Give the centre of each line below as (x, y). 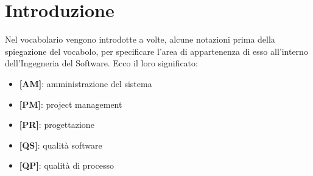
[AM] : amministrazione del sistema (86, 83)
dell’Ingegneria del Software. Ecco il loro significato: (101, 63)
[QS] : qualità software (61, 145)
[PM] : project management (71, 104)
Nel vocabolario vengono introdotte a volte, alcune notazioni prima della (140, 39)
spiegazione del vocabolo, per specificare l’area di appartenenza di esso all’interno (156, 51)
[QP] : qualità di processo (66, 165)
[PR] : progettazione (57, 125)
